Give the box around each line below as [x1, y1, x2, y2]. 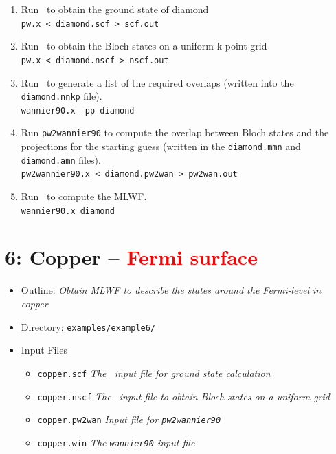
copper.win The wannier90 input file [37, 435, 195, 449]
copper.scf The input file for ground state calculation [37, 365, 271, 380]
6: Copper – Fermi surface [5, 243, 258, 271]
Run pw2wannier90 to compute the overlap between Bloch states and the [21, 125, 329, 140]
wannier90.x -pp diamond [21, 105, 135, 116]
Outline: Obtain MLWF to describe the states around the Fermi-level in [21, 283, 322, 297]
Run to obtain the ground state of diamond [21, 2, 209, 16]
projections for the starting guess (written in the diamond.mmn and [21, 139, 301, 153]
